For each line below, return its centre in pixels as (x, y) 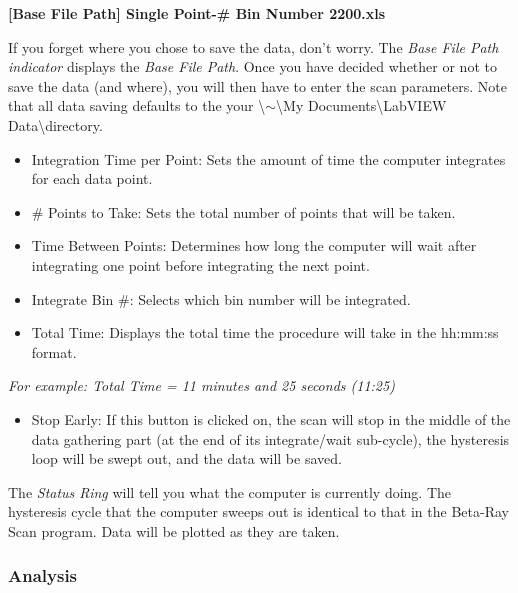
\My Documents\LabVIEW (361, 105)
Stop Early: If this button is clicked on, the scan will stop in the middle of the (271, 418)
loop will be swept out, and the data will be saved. (186, 458)
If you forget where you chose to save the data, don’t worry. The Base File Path (253, 46)
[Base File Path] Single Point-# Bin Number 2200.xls (197, 13)
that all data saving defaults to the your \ (137, 105)
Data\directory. (55, 124)
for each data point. (92, 178)
